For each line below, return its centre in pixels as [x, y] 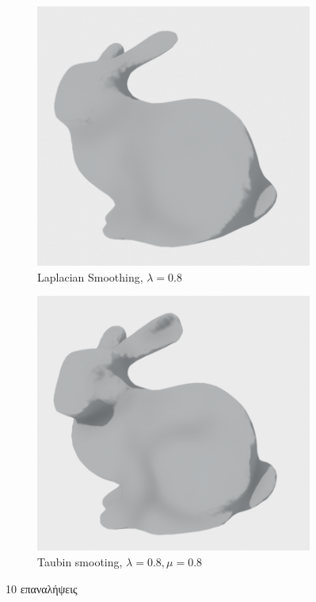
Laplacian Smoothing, [90, 276]
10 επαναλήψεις [42, 588]
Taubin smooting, [80, 562]
